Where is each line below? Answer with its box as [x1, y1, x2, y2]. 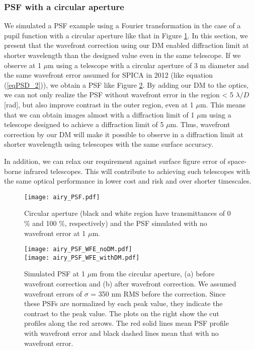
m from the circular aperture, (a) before [92, 268, 215, 279]
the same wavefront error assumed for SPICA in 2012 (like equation [4, 70, 213, 80]
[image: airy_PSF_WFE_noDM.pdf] [24, 246, 132, 253]
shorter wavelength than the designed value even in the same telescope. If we [4, 50, 241, 60]
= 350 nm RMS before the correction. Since [91, 288, 226, 299]
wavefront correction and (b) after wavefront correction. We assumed [24, 278, 236, 289]
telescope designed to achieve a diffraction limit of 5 [4, 119, 164, 130]
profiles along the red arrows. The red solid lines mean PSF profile [24, 318, 229, 328]
